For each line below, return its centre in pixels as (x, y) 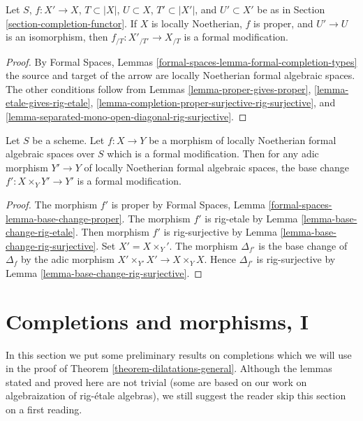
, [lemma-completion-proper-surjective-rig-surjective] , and (213, 102)
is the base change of (303, 245)
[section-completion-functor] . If (71, 23)
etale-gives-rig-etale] (48, 102)
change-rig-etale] (40, 232)
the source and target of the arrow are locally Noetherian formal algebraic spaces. (180, 75)
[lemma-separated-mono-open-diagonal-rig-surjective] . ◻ (126, 116)
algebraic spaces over (50, 154)
